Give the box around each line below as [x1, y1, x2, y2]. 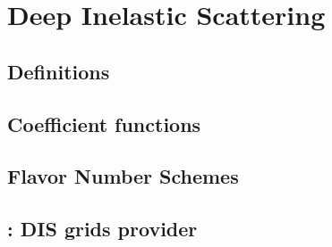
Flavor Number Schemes [7, 162, 239, 190]
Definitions [7, 57, 110, 85]
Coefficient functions [7, 110, 201, 137]
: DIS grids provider [7, 215, 198, 243]
